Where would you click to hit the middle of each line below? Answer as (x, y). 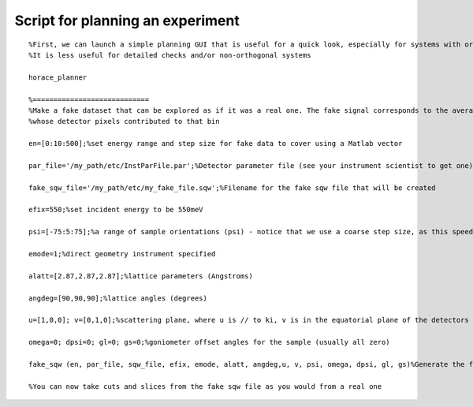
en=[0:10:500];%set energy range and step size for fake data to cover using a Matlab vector (216, 144)
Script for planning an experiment (127, 21)
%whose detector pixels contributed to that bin (124, 121)
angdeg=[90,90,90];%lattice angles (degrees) (118, 298)
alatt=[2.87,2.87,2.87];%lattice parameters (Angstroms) (141, 276)
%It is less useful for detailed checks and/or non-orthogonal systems (170, 55)
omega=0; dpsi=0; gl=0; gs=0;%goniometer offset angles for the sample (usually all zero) (209, 342)
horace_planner (58, 77)
